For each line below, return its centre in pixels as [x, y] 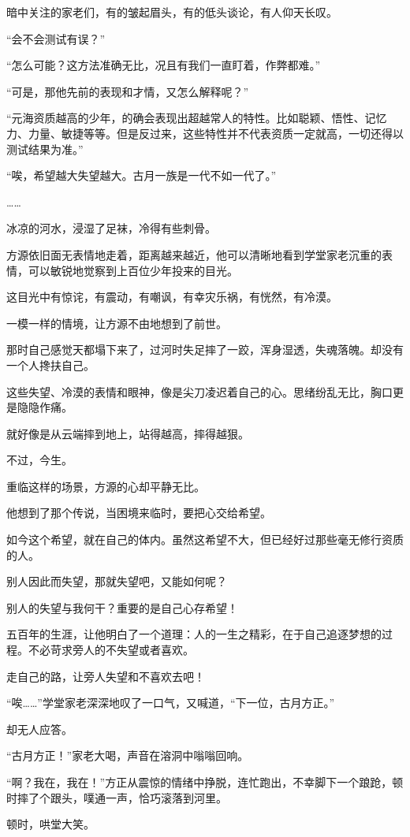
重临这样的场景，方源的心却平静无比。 [106, 486]
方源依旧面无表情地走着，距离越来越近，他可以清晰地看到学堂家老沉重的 [194, 254]
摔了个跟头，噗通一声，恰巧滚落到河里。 [122, 797]
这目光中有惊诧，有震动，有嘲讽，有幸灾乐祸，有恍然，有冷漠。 [172, 297]
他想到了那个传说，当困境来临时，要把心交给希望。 [139, 513]
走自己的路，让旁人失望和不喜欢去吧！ [106, 676]
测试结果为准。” [45, 149]
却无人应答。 [39, 729]
